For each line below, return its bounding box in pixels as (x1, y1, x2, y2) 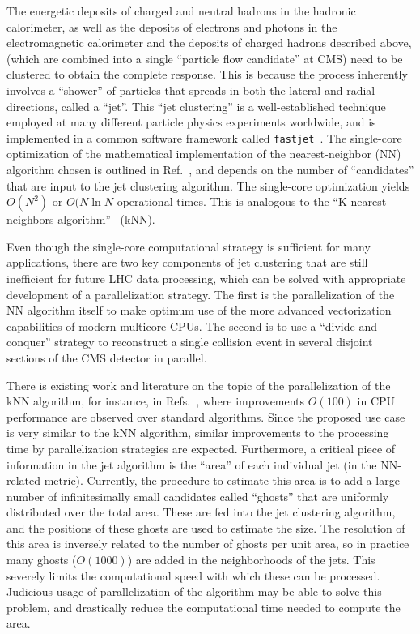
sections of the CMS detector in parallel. (6, 349, 207, 366)
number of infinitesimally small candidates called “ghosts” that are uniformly (6, 487, 389, 504)
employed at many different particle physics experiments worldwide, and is (6, 114, 376, 131)
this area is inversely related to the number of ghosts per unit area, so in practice (6, 535, 409, 552)
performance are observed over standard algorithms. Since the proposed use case (6, 408, 405, 425)
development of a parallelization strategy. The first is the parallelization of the (6, 285, 395, 302)
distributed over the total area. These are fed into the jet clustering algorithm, (6, 503, 396, 520)
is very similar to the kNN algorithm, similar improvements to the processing (6, 424, 389, 441)
